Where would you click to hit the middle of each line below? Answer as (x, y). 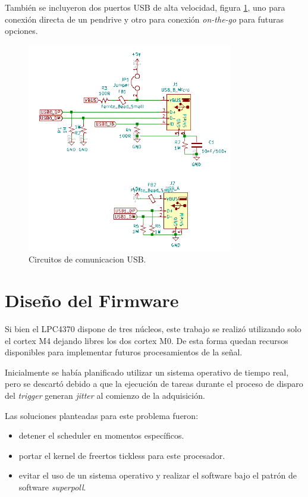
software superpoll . (52, 487)
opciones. (21, 31)
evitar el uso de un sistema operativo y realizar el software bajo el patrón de (158, 475)
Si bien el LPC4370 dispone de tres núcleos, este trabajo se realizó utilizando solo (153, 329)
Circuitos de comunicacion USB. (87, 259)
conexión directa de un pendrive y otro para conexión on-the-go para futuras (144, 19)
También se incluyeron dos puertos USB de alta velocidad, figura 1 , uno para (145, 7)
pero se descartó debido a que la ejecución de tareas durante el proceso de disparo (154, 384)
